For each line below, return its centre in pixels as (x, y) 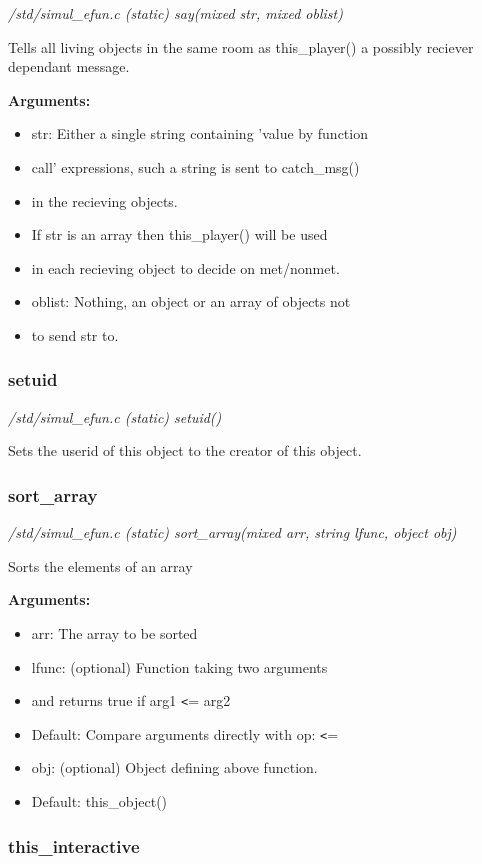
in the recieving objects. (104, 200)
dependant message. (69, 66)
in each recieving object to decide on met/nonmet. (185, 267)
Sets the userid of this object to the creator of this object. (185, 450)
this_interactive (74, 845)
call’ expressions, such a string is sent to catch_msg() (195, 166)
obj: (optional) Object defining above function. (174, 767)
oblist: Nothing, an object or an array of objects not (191, 301)
